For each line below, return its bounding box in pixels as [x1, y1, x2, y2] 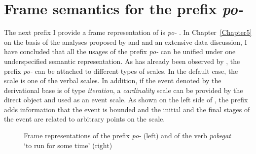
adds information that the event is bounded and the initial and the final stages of [4, 104, 250, 114]
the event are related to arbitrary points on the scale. [4, 114, 165, 124]
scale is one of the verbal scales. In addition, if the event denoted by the [4, 75, 221, 86]
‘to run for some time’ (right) [24, 140, 112, 150]
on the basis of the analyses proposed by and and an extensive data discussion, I [4, 36, 247, 47]
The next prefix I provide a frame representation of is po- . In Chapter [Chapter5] [4, 27, 252, 37]
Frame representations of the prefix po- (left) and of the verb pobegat [24, 130, 231, 141]
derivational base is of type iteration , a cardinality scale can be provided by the [4, 85, 243, 95]
